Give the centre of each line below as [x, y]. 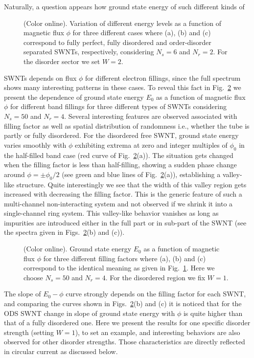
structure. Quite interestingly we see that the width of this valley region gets [131, 184]
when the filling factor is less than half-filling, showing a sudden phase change [120, 165]
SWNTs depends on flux [40, 78]
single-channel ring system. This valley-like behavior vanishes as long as [111, 213]
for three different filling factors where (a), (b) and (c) [125, 258]
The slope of [23, 294]
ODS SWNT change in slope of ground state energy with [90, 313]
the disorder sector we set [62, 61]
